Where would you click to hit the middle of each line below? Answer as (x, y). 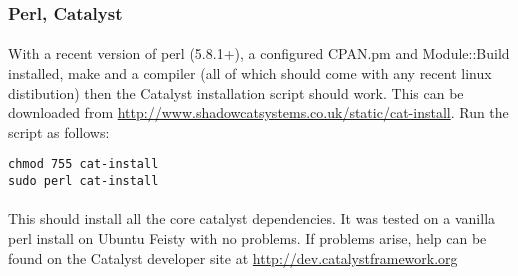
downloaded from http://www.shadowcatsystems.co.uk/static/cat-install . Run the (258, 112)
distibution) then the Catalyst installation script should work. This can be (236, 92)
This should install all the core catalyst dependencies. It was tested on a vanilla (252, 218)
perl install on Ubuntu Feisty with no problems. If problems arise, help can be (247, 237)
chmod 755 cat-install (83, 164)
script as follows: (59, 131)
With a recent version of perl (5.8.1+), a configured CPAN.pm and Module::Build (259, 53)
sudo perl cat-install (83, 181)
